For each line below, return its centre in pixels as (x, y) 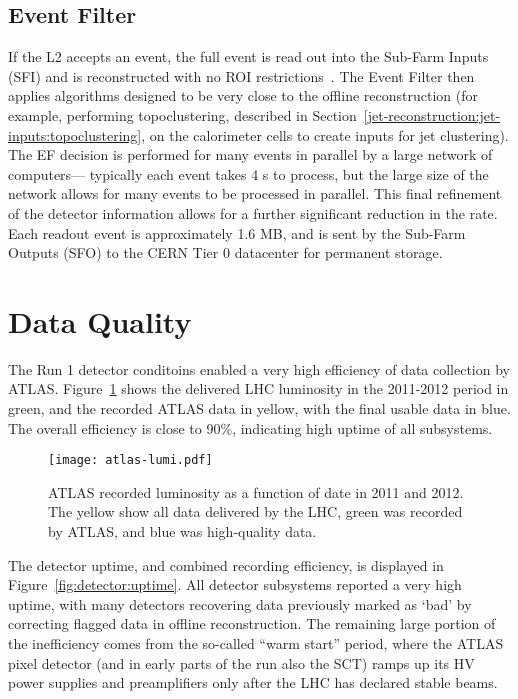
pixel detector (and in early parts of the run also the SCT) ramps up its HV (241, 662)
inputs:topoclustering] (75, 134)
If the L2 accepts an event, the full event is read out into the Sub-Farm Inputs (248, 56)
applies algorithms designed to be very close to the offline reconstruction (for (243, 95)
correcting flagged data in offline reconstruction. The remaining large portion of (252, 623)
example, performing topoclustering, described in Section (182, 114)
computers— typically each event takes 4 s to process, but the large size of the (248, 173)
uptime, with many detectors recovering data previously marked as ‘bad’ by (240, 603)
